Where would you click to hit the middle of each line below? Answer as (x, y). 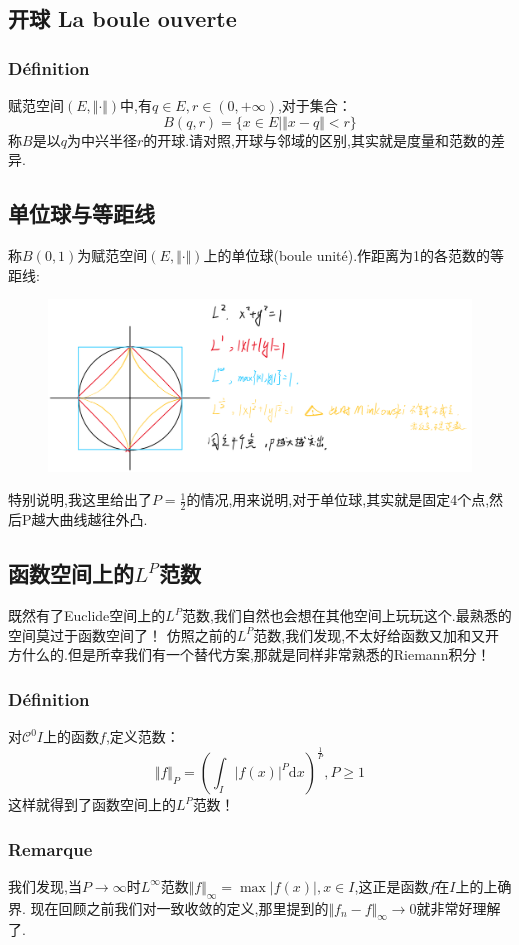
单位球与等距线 (81, 213)
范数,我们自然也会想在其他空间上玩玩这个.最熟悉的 (346, 615)
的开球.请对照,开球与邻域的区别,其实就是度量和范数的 (317, 139)
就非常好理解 (458, 907)
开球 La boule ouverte (122, 18)
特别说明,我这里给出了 (80, 499)
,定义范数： (142, 736)
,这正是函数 (391, 885)
